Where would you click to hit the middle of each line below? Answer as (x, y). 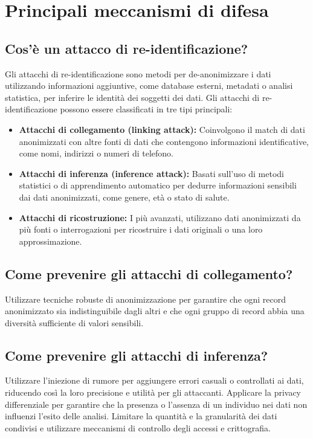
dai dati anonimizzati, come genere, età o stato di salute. (124, 197)
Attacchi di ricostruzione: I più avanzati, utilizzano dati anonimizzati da (160, 217)
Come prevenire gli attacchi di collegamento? (149, 273)
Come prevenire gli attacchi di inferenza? (137, 355)
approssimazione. (50, 241)
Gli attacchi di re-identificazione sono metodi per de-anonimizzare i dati (138, 73)
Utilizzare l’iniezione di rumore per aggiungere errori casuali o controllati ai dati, (154, 380)
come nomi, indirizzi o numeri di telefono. (96, 153)
